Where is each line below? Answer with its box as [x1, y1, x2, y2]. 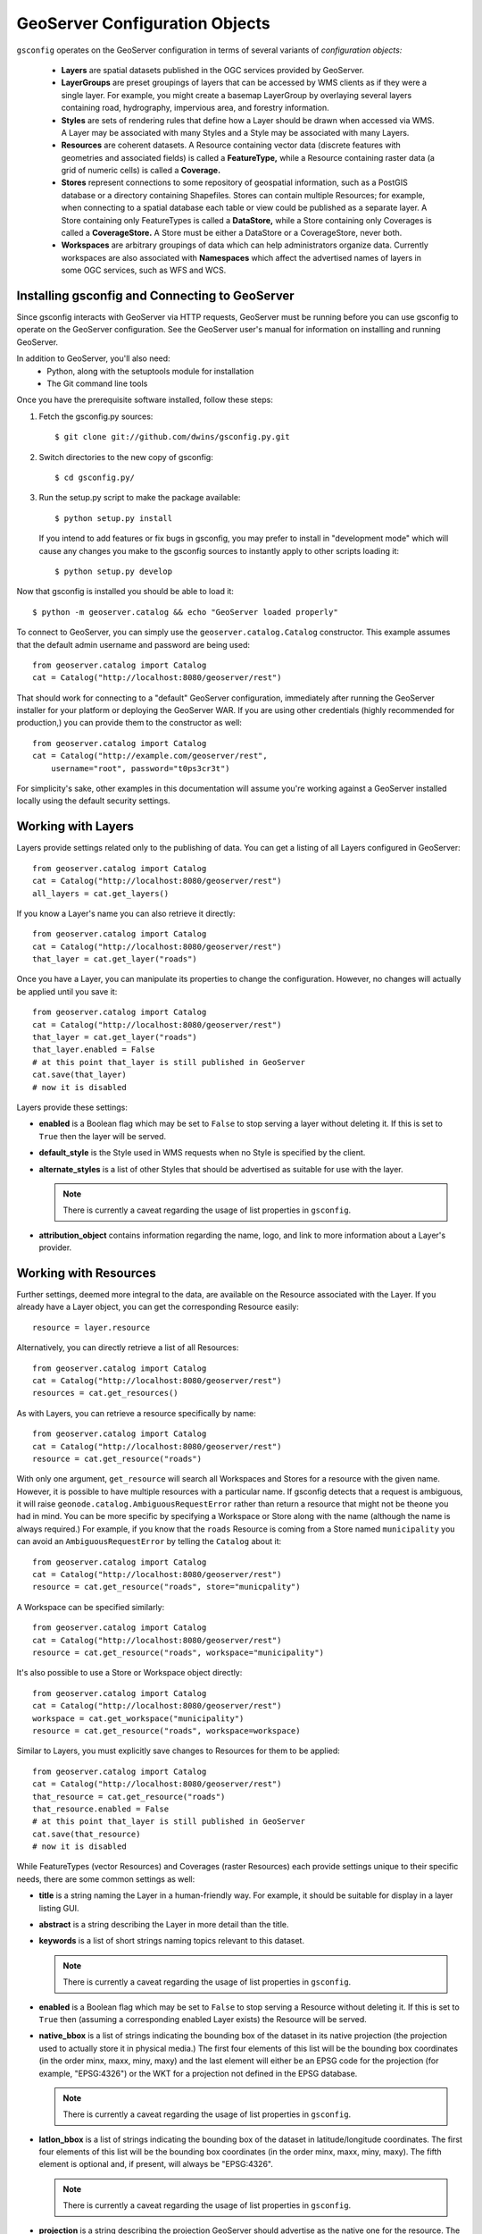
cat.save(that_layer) [32, 1070, 127, 1080]
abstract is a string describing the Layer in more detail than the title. [38, 1919, 289, 1930]
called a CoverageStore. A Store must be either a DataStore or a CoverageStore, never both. [61, 228, 403, 239]
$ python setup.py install [54, 513, 173, 523]
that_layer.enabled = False [32, 1045, 155, 1054]
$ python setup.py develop [54, 566, 173, 576]
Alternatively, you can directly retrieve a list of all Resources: [16, 1342, 239, 1353]
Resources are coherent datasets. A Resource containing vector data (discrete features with [61, 139, 401, 151]
